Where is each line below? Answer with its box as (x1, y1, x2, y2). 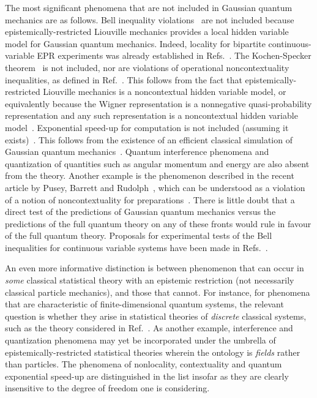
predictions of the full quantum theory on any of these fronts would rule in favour (5, 217, 311, 230)
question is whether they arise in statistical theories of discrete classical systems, (5, 309, 307, 322)
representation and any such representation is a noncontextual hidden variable (5, 109, 298, 122)
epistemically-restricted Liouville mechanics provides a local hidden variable (5, 25, 289, 38)
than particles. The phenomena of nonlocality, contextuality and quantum (5, 358, 282, 370)
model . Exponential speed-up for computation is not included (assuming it (5, 121, 289, 133)
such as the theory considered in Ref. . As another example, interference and (5, 321, 293, 334)
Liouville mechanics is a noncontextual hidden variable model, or (43, 85, 286, 98)
